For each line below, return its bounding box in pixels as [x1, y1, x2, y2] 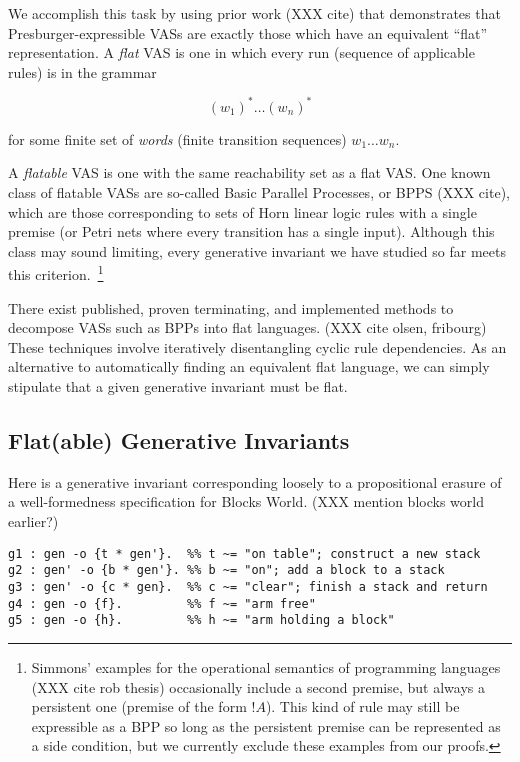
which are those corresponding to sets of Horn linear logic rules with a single [8, 201, 477, 222]
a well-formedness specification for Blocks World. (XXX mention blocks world [8, 491, 484, 512]
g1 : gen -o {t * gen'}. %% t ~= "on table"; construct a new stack [8, 546, 481, 561]
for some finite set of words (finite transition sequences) [8, 128, 347, 149]
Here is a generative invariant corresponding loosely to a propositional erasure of [8, 471, 502, 492]
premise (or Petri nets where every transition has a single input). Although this [8, 221, 495, 242]
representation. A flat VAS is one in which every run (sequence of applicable [8, 42, 475, 63]
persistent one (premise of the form [31, 696, 247, 717]
